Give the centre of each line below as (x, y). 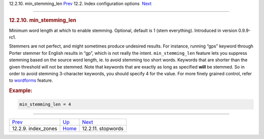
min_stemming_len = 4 (45, 104)
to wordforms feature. (31, 80)
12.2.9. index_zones (35, 128)
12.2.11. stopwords (103, 128)
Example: (21, 91)
